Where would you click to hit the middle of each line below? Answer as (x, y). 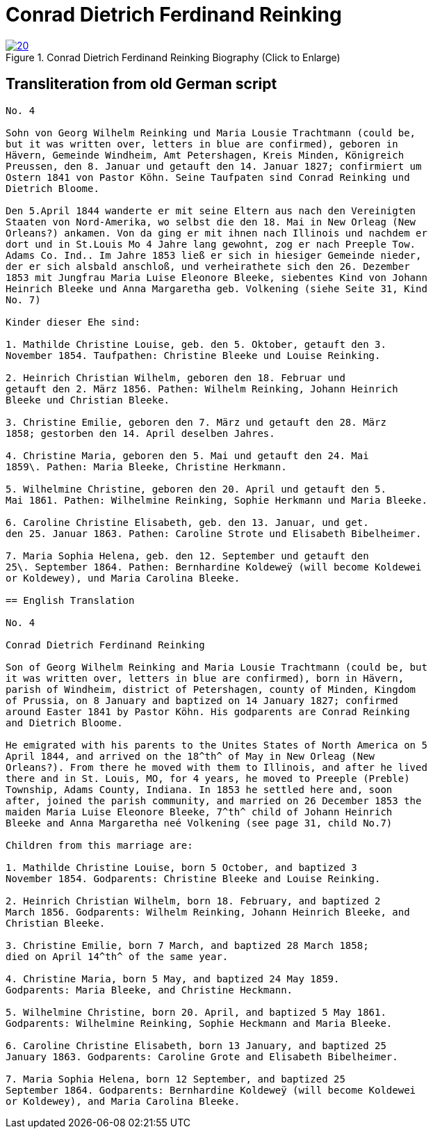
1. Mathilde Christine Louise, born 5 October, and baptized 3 (181, 867)
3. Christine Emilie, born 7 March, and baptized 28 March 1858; (187, 945)
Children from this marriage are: (99, 845)
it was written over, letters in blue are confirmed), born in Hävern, (205, 678)
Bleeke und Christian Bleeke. (88, 400)
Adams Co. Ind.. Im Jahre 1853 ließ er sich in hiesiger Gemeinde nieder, (214, 255)
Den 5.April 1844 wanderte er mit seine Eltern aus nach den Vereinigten (211, 210)
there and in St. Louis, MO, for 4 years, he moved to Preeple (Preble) (208, 778)
